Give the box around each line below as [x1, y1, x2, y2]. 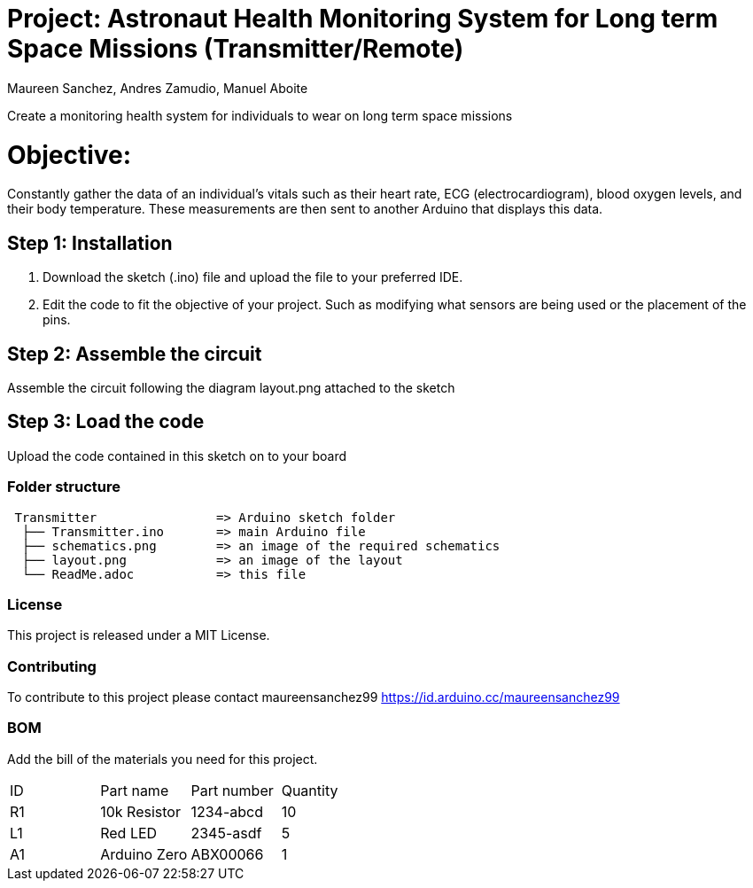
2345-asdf [190, 823, 262, 842]
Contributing [7, 657, 97, 675]
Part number [190, 781, 274, 799]
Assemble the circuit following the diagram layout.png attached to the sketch [7, 379, 455, 395]
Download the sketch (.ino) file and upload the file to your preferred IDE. [43, 269, 463, 285]
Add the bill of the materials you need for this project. [7, 751, 318, 767]
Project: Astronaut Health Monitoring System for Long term [7, 4, 718, 34]
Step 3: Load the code [7, 410, 205, 433]
